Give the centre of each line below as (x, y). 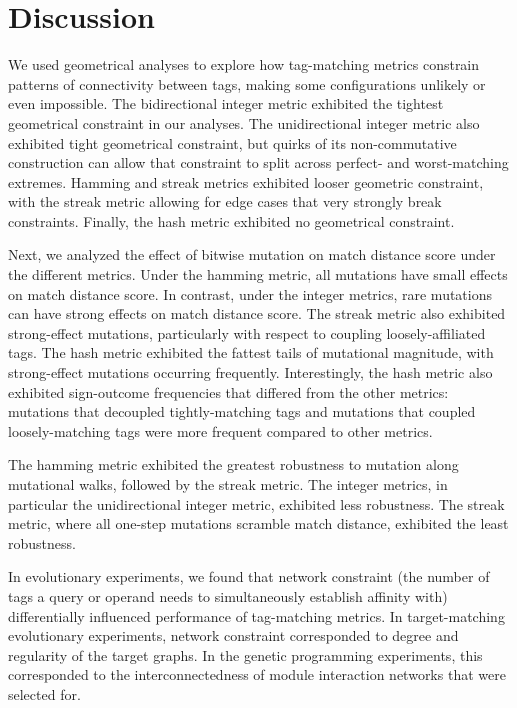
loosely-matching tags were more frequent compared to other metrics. (220, 430)
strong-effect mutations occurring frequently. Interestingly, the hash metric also (250, 372)
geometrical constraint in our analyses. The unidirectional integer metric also (244, 122)
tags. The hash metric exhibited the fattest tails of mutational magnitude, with (251, 352)
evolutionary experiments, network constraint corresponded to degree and (233, 635)
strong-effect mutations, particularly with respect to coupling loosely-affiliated (247, 332)
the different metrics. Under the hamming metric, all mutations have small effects (258, 274)
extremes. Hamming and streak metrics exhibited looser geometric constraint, (246, 181)
